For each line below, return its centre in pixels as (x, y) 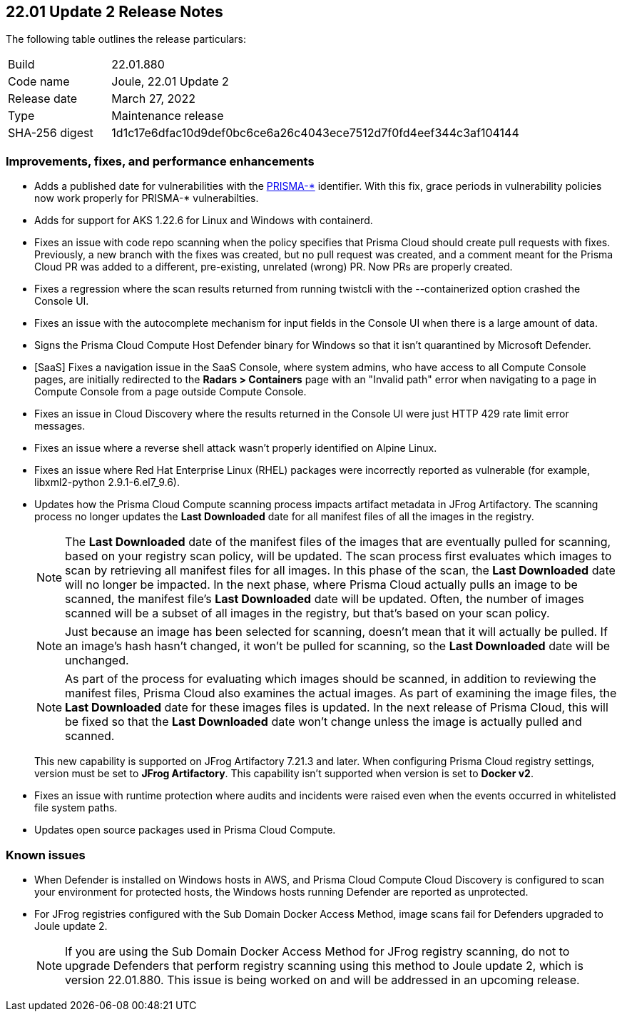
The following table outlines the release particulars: (126, 39)
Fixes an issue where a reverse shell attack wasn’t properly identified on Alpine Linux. (236, 448)
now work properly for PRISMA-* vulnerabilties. (147, 198)
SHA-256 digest (51, 133)
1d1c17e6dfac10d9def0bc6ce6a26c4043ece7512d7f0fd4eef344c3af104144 (315, 133)
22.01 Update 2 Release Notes (114, 12)
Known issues (46, 855)
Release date (43, 99)
